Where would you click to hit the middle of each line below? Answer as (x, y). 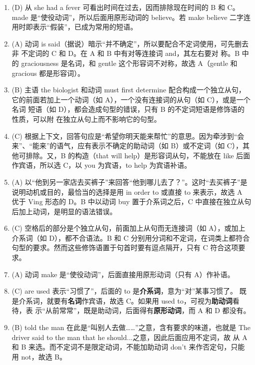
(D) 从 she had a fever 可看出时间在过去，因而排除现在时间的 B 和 (118, 7)
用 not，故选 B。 (39, 356)
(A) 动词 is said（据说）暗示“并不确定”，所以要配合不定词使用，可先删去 (130, 43)
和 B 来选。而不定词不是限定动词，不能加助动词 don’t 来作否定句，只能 (128, 347)
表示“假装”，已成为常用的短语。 (85, 27)
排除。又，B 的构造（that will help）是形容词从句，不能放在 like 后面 (138, 155)
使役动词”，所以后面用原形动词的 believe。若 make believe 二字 (142, 17)
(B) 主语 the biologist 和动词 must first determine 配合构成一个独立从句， (128, 90)
